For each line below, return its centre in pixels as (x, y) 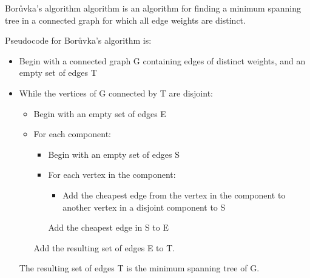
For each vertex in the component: (112, 175)
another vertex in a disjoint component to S (144, 207)
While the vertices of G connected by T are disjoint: (116, 93)
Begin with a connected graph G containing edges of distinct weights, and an (162, 60)
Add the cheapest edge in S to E (108, 227)
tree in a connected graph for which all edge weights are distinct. (125, 20)
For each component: (72, 134)
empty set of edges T (58, 73)
